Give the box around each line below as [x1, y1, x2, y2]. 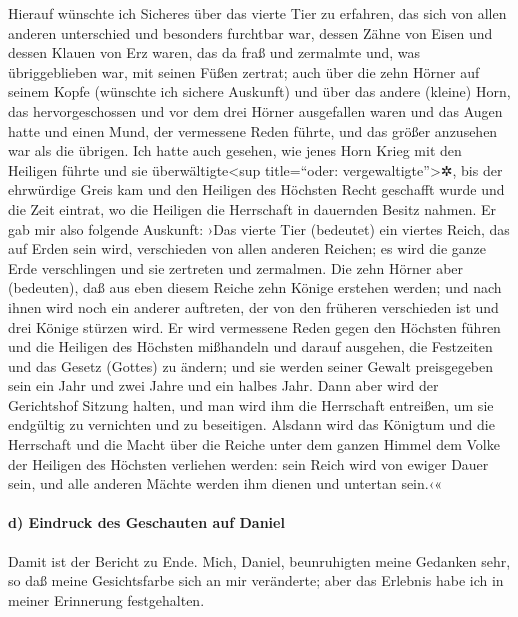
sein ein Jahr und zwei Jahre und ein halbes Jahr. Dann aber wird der [8, 375, 439, 396]
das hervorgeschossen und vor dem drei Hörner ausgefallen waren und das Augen [8, 100, 503, 121]
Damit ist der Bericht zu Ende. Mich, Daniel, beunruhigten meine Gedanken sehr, [8, 550, 511, 571]
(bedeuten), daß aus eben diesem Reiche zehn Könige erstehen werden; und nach [8, 277, 502, 298]
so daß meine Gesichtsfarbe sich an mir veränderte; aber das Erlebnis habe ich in [8, 570, 504, 591]
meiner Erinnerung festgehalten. [8, 589, 205, 610]
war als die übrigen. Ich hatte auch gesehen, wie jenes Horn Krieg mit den [8, 140, 462, 161]
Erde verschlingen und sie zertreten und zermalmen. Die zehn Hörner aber [8, 257, 464, 278]
